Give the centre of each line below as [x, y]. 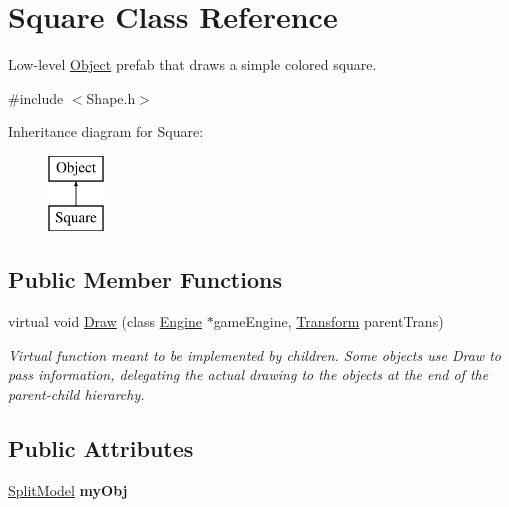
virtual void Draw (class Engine [105, 321]
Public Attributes [101, 448]
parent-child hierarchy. [76, 394]
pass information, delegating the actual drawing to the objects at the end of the [248, 374]
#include [36, 97]
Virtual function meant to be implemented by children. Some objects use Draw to [254, 354]
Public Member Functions [145, 279]
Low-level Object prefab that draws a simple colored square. [192, 64]
